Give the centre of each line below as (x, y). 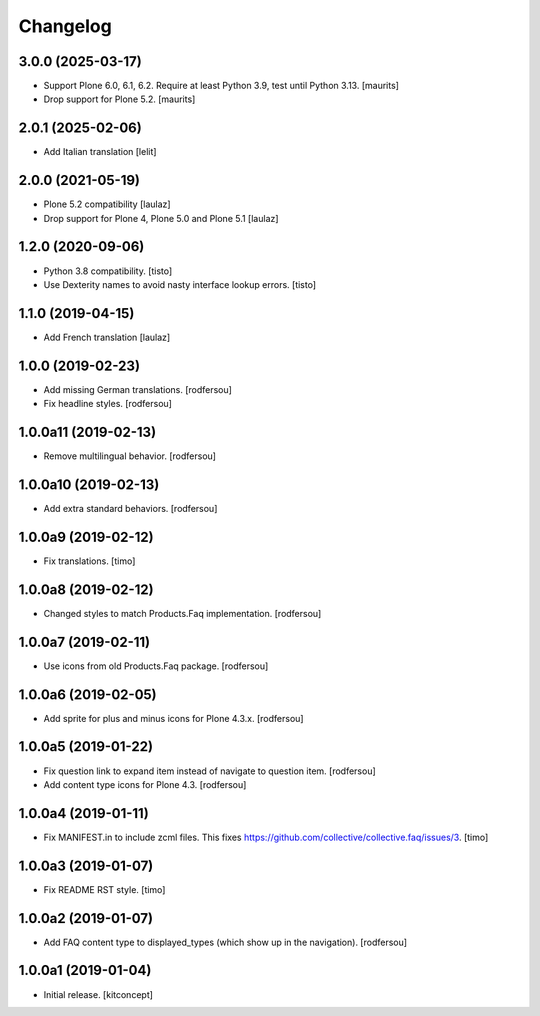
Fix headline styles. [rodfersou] (107, 404)
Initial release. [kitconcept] (98, 994)
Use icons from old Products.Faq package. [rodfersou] (156, 666)
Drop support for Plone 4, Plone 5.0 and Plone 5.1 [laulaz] (161, 218)
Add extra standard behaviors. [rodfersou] (130, 508)
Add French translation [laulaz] (107, 337)
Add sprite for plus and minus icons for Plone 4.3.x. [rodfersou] (173, 718)
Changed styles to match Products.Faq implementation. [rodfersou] (182, 613)
